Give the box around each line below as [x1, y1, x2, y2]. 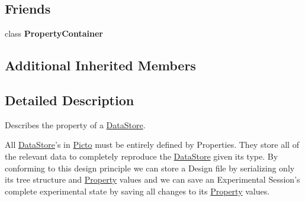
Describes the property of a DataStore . [5, 118, 146, 131]
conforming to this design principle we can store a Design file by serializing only [5, 161, 295, 174]
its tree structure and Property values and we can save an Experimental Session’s [5, 173, 300, 186]
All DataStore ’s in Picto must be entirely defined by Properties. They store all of [5, 138, 299, 151]
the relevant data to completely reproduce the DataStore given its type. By [5, 150, 278, 162]
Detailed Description [5, 90, 134, 109]
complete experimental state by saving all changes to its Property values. [5, 184, 270, 197]
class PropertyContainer [5, 27, 103, 40]
